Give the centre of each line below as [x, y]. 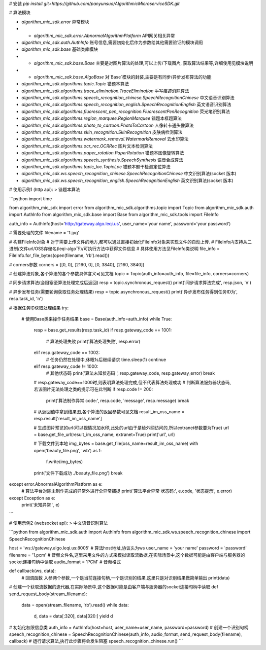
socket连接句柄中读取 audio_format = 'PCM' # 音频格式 [65, 562]
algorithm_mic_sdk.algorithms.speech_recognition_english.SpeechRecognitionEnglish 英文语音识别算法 [126, 105]
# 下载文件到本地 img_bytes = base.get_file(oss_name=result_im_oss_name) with [116, 443]
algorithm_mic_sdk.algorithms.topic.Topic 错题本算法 [75, 84]
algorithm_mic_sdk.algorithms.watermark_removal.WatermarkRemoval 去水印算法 [105, 139]
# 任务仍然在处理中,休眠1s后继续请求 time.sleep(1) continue [106, 360]
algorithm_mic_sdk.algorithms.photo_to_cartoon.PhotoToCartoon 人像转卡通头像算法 [108, 125]
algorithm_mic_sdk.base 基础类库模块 [60, 49]
